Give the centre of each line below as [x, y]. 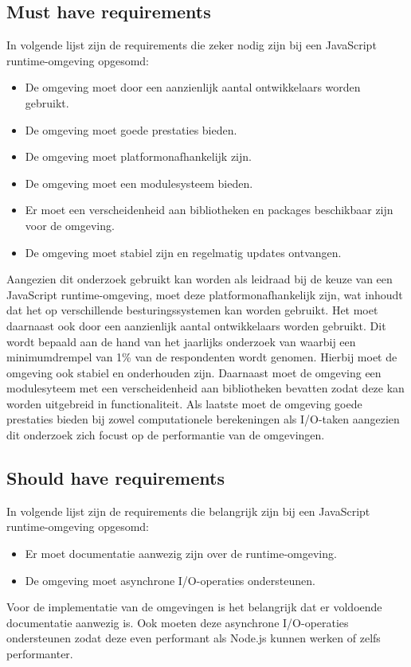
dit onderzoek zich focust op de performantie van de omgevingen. [166, 435]
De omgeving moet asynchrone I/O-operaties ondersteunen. [170, 580]
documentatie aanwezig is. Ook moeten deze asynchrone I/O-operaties [178, 622]
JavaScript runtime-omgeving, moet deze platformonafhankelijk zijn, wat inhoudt [205, 294]
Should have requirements [115, 478]
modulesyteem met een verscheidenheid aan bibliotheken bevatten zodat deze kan [205, 388]
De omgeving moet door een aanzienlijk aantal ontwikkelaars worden [193, 87]
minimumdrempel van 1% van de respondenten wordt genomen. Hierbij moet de [202, 357]
